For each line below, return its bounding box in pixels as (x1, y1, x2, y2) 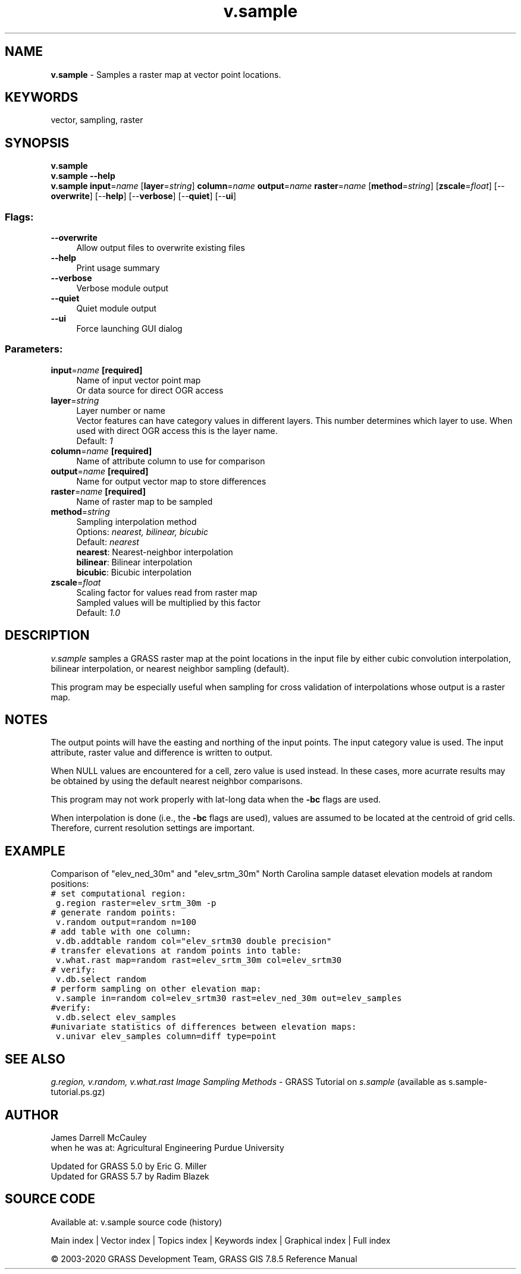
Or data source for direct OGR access (76, 385, 224, 395)
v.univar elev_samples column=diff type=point (55, 1031, 277, 1042)
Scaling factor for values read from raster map (76, 587, 258, 597)
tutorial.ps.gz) (51, 1087, 105, 1097)
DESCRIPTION (5, 628, 90, 643)
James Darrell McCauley (51, 1133, 147, 1143)
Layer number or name (76, 405, 165, 416)
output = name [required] (51, 465, 149, 476)
